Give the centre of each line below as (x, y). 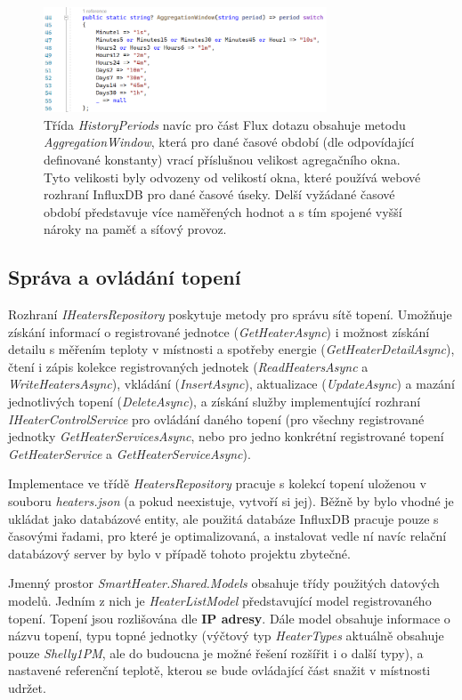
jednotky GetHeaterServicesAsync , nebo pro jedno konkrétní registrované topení (226, 436)
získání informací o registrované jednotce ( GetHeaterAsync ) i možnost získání (219, 331)
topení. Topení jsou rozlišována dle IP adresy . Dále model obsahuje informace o (229, 618)
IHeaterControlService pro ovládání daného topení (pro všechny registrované (216, 418)
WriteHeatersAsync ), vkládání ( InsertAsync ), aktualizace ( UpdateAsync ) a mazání (231, 384)
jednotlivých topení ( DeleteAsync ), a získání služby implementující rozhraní (215, 402)
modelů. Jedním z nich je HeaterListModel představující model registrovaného (220, 600)
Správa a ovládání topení (125, 277)
